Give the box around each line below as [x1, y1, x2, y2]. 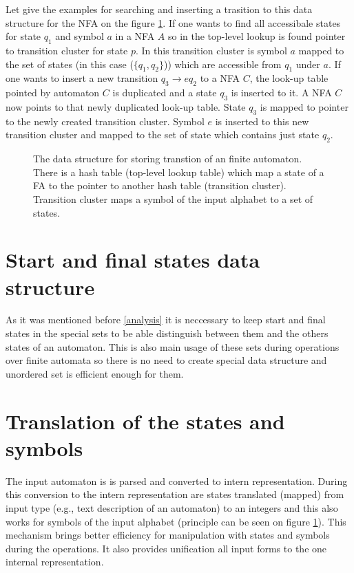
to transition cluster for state [6, 43, 128, 57]
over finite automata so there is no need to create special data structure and [6, 353, 327, 367]
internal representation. [6, 554, 104, 569]
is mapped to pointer [260, 99, 348, 113]
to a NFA [200, 71, 240, 85]
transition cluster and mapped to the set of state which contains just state [6, 127, 320, 142]
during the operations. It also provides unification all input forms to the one [6, 541, 327, 555]
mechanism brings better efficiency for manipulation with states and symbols [6, 528, 330, 542]
